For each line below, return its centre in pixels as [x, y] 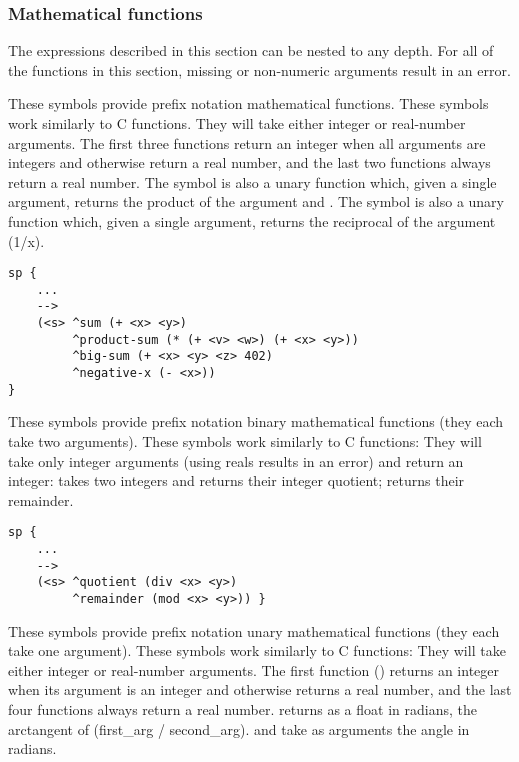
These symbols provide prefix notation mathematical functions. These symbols [248, 103]
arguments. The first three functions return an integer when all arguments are [247, 142]
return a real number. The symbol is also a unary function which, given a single [252, 181]
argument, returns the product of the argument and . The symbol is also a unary [256, 201]
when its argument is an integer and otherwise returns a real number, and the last [260, 689]
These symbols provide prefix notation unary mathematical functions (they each [254, 630]
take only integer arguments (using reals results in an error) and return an [236, 460]
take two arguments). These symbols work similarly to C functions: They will [245, 441]
